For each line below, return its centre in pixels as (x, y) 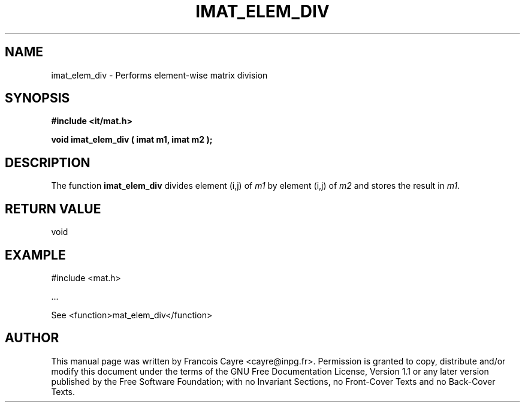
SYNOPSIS (37, 98)
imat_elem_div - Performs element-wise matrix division (159, 75)
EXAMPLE (35, 255)
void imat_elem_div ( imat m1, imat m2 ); (132, 140)
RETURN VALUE (53, 209)
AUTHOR (32, 338)
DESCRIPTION (48, 162)
